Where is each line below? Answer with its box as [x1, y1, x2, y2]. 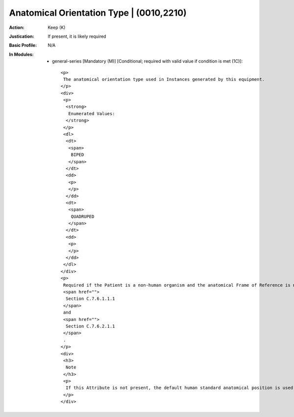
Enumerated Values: [68, 111, 115, 116]
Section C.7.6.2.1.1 [65, 323, 115, 329]
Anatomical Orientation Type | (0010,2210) [9, 7, 187, 18]
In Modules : [9, 51, 34, 57]
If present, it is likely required [48, 33, 106, 39]
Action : [9, 25, 24, 30]
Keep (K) [48, 25, 66, 30]
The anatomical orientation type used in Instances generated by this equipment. [63, 76, 265, 82]
